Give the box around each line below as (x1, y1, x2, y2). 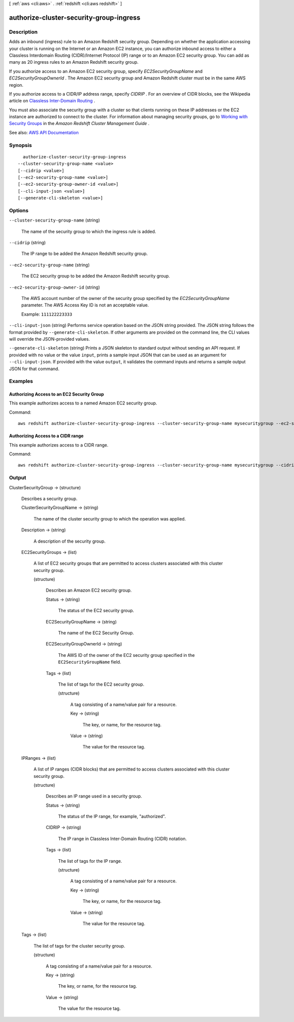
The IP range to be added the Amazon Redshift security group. (21, 250, 148, 257)
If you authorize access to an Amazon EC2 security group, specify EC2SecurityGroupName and (9, 68, 203, 74)
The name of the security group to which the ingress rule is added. (21, 228, 156, 234)
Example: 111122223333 (21, 311, 73, 317)
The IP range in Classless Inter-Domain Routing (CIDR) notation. (58, 836, 187, 842)
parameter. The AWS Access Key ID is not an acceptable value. (21, 302, 149, 308)
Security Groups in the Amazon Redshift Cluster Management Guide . (9, 121, 149, 126)
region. (9, 82, 24, 88)
